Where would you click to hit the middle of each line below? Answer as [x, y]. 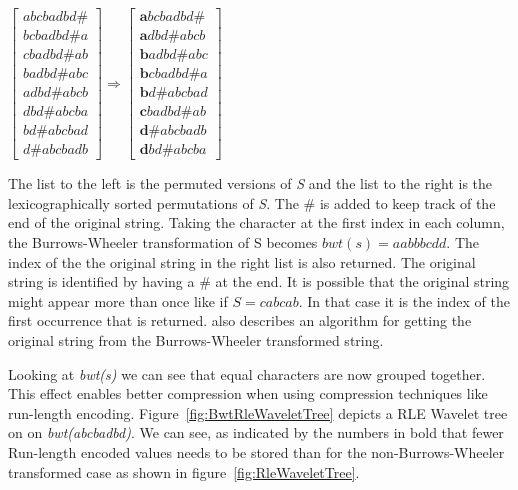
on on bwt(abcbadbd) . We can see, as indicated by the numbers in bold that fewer [256, 432]
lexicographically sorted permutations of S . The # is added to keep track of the [252, 202]
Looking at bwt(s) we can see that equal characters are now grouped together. [247, 373]
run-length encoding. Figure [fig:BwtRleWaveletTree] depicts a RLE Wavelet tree [258, 412]
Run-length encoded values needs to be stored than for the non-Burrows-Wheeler [256, 451]
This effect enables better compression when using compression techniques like [248, 393]
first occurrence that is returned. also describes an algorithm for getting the [240, 320]
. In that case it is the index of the [404, 300]
